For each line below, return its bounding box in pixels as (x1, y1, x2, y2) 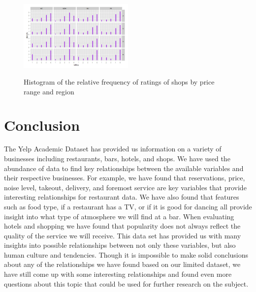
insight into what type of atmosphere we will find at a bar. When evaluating (4, 211, 234, 221)
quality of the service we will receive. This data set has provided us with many (4, 230, 241, 240)
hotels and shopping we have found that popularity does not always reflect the (4, 221, 241, 231)
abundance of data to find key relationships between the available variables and (4, 163, 244, 173)
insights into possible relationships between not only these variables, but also (4, 240, 236, 250)
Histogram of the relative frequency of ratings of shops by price (24, 77, 215, 87)
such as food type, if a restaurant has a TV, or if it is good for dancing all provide (4, 201, 252, 211)
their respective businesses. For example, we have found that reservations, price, (4, 173, 245, 183)
